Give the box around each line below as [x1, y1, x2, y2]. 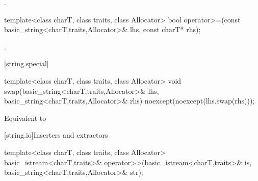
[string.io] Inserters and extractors [4, 130, 108, 140]
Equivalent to [4, 112, 46, 123]
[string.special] [4, 58, 49, 69]
